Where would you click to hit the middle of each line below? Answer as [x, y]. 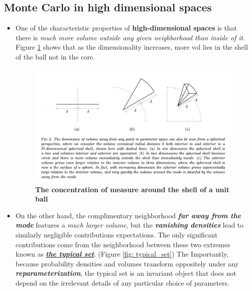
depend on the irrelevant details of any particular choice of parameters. [122, 282]
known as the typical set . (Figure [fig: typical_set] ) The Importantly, [122, 254]
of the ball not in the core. [55, 56]
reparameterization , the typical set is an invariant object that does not [126, 273]
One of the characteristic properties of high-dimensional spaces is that [126, 28]
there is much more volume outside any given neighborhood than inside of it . [130, 37]
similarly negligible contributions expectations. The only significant [116, 234]
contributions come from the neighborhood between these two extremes [123, 244]
